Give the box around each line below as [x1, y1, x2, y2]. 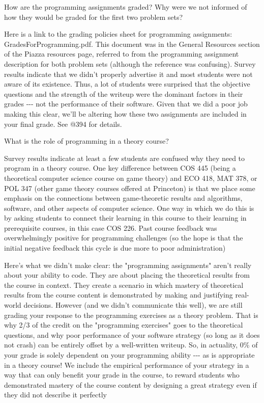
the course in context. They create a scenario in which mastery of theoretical [4, 279, 244, 290]
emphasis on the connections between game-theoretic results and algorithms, [4, 193, 243, 203]
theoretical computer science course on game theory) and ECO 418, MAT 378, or [4, 172, 257, 183]
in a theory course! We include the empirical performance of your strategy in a [4, 359, 249, 370]
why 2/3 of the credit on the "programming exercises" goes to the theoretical [4, 319, 243, 330]
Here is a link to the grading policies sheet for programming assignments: [4, 29, 232, 39]
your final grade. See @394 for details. [4, 118, 122, 129]
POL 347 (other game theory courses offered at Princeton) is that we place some [4, 182, 255, 193]
